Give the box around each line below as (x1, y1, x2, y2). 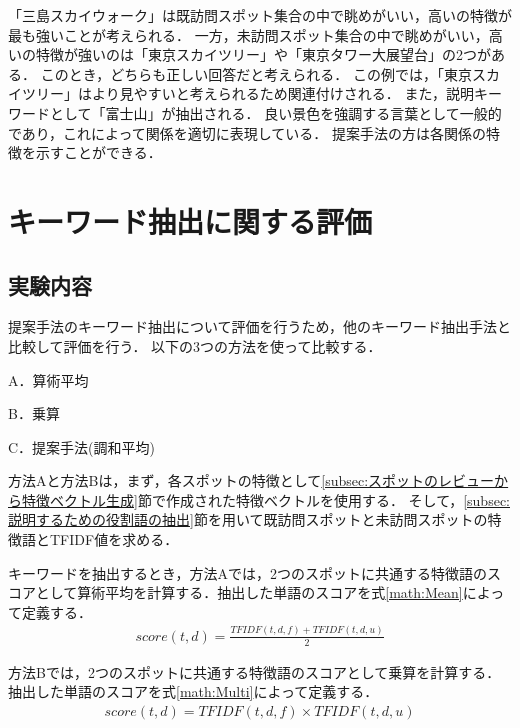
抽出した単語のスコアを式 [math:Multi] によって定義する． (8, 681, 379, 702)
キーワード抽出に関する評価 (8, 200, 373, 241)
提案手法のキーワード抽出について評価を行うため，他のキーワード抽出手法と (8, 316, 511, 337)
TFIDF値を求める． (49, 529, 179, 550)
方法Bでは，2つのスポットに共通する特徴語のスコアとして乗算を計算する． (8, 661, 501, 682)
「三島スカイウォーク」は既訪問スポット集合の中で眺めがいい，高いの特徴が (8, 5, 512, 25)
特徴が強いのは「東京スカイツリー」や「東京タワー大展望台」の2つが (35, 44, 491, 65)
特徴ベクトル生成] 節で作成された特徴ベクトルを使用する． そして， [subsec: (21, 489, 510, 510)
